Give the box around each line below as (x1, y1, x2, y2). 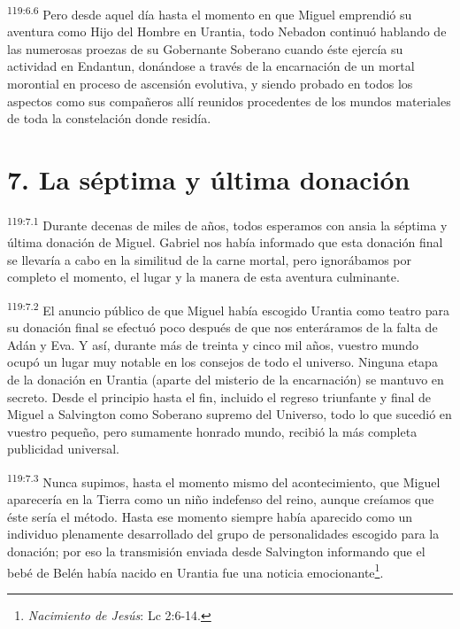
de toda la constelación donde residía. (7, 109, 211, 128)
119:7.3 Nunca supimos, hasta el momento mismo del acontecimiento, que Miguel (7, 470, 441, 491)
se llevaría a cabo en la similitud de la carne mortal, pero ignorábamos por (7, 250, 412, 268)
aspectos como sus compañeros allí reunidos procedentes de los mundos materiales (7, 91, 451, 110)
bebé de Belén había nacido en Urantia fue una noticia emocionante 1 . (7, 560, 384, 581)
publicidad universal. (7, 439, 119, 458)
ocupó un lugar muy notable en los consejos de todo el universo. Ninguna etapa (7, 353, 438, 371)
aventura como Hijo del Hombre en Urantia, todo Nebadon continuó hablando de (7, 22, 447, 41)
